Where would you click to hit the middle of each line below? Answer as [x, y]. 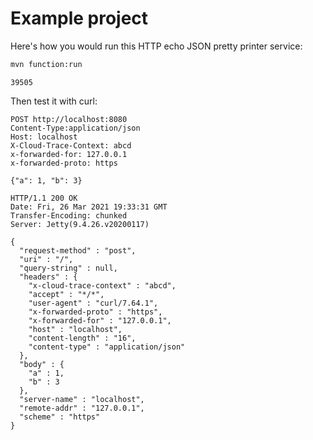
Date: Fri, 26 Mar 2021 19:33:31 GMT [89, 207]
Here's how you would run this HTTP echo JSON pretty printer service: [156, 46]
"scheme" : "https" [60, 417]
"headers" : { [48, 277]
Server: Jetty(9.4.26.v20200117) [80, 224]
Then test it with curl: [54, 101]
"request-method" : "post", [78, 250]
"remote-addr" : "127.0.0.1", [82, 408]
